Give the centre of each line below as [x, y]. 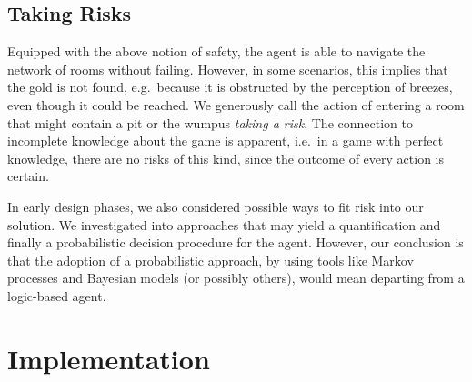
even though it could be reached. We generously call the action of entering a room [236, 104]
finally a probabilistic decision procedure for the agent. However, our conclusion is [236, 242]
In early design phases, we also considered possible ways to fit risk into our [216, 206]
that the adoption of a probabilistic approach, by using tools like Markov [211, 260]
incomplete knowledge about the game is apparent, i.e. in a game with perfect [226, 141]
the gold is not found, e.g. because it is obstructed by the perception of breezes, [230, 87]
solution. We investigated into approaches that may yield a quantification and [224, 224]
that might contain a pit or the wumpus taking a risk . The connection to [210, 122]
